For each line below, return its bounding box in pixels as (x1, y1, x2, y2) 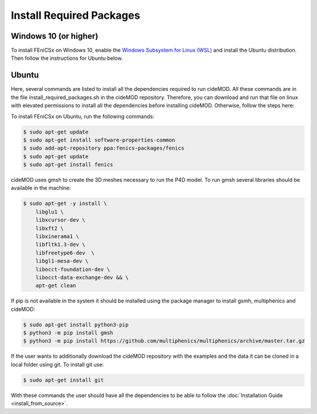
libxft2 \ (35, 225, 64, 232)
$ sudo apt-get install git (23, 376, 104, 384)
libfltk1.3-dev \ (35, 241, 86, 248)
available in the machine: (11, 185, 71, 192)
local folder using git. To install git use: (11, 361, 104, 368)
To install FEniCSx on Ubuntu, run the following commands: (11, 113, 155, 120)
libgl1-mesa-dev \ (35, 258, 89, 264)
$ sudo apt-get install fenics (23, 161, 114, 168)
